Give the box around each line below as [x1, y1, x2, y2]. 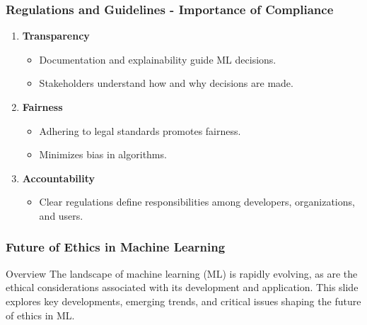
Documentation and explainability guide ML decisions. [39, 52, 276, 66]
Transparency [22, 28, 90, 43]
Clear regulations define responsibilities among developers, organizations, [39, 194, 355, 209]
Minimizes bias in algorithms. [39, 147, 167, 162]
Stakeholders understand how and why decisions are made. [39, 76, 293, 90]
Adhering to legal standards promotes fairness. [39, 123, 241, 138]
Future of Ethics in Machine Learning [6, 238, 226, 256]
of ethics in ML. [6, 307, 75, 322]
